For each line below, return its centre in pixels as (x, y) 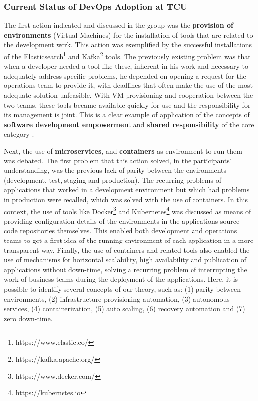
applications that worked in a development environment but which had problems (127, 190)
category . (19, 134)
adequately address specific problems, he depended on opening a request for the (125, 75)
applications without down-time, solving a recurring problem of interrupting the (126, 269)
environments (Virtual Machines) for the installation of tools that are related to (129, 35)
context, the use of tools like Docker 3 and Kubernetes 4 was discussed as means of (128, 210)
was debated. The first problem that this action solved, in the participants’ (118, 160)
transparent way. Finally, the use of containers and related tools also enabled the (127, 250)
